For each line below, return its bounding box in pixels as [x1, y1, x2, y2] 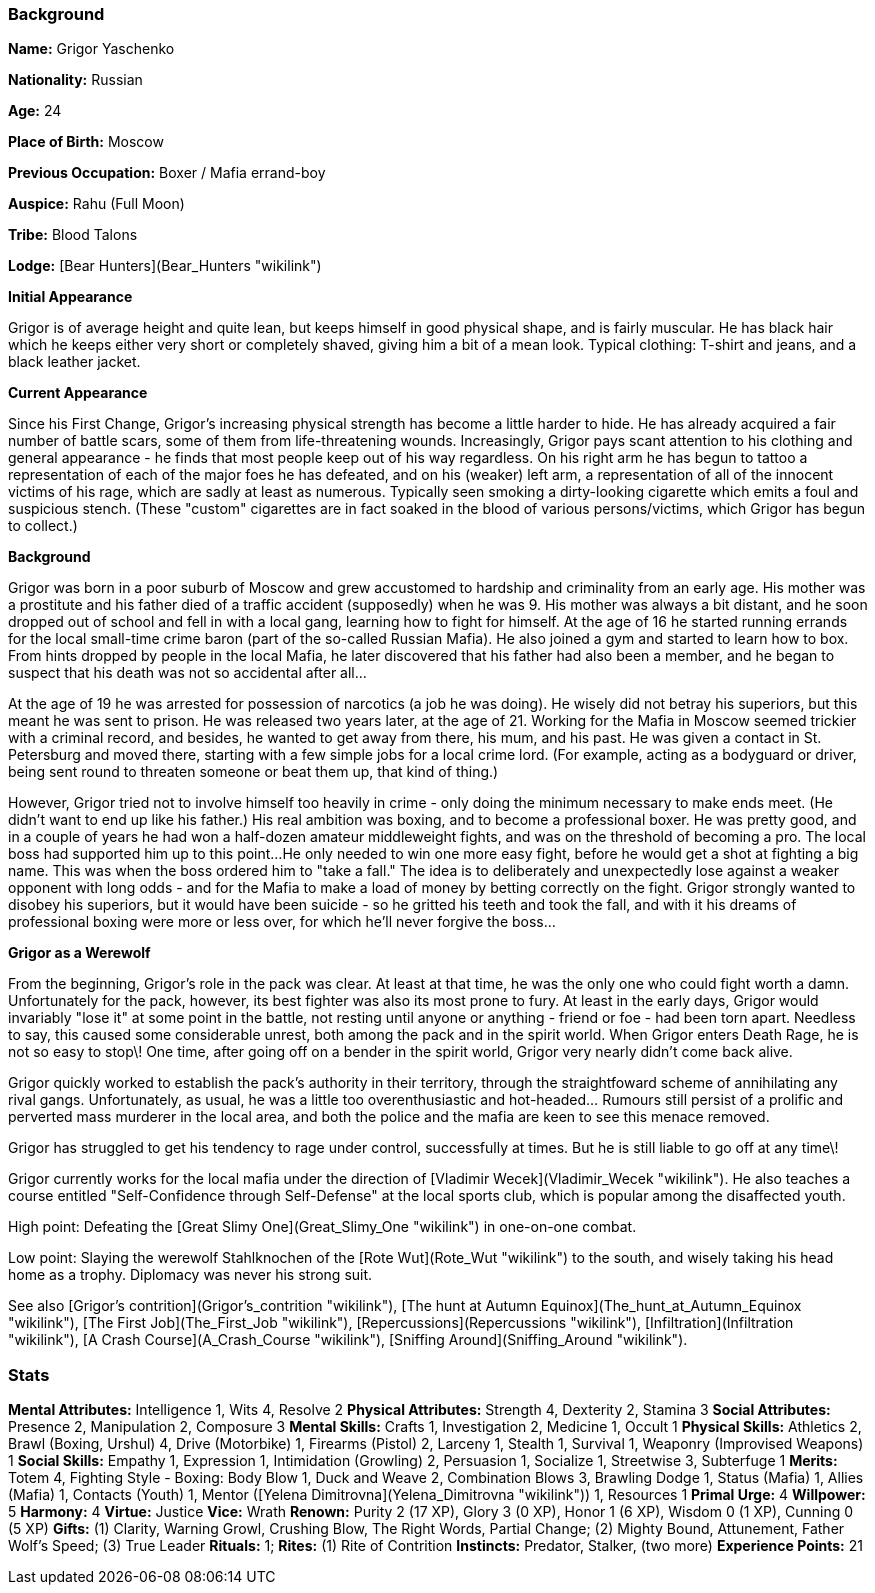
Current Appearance [8, 384, 148, 402]
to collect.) [8, 517, 78, 535]
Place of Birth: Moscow [8, 133, 164, 151]
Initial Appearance [8, 288, 133, 306]
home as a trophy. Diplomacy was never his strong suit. [8, 1266, 373, 1284]
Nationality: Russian [8, 71, 143, 89]
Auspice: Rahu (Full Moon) [8, 195, 185, 213]
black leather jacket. [8, 353, 141, 371]
